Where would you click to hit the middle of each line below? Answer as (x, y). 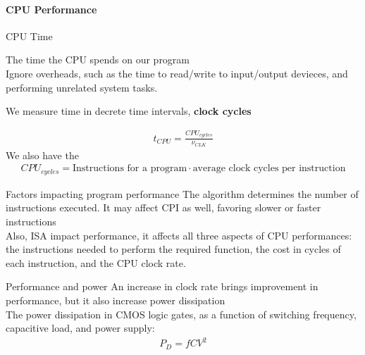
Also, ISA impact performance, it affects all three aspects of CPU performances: (179, 235)
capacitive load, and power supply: (80, 328)
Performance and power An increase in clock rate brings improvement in (162, 286)
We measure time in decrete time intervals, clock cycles (129, 111)
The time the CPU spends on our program (98, 60)
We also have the (42, 155)
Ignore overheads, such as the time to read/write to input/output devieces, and (177, 73)
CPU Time (29, 36)
